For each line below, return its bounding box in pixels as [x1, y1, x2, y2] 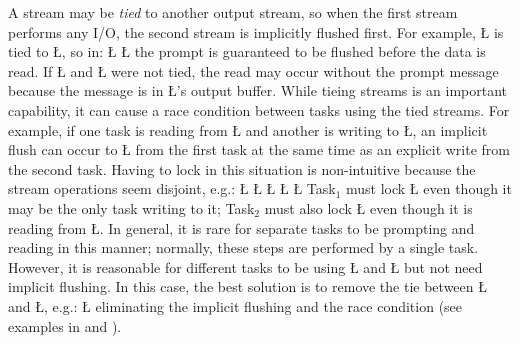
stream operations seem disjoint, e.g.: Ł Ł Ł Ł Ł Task [8, 178, 336, 199]
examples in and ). [8, 315, 122, 336]
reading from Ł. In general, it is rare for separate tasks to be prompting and [8, 217, 475, 238]
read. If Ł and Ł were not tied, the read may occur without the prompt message [8, 60, 499, 81]
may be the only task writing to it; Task [8, 197, 255, 218]
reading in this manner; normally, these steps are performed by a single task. [8, 237, 479, 258]
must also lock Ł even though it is [264, 197, 473, 218]
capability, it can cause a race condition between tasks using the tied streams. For [8, 99, 510, 120]
